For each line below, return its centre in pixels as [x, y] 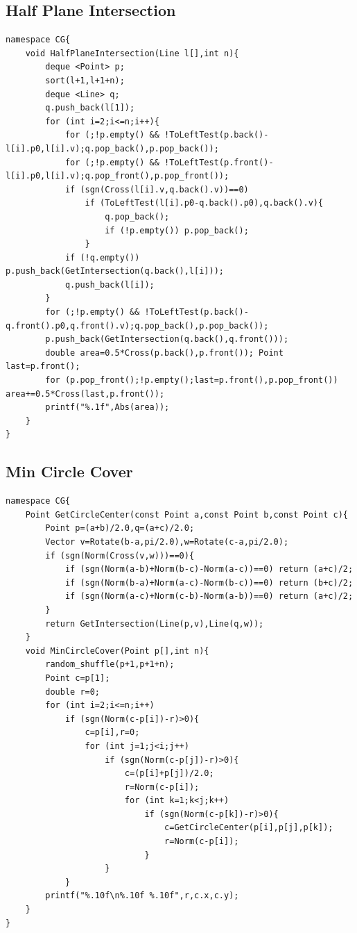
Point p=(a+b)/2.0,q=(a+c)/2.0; [120, 528]
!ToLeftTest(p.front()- [219, 162]
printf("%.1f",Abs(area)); [107, 407]
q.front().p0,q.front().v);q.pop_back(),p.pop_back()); [137, 325]
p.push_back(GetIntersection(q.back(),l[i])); [115, 271]
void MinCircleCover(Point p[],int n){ [117, 651]
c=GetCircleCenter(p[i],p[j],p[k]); [249, 828]
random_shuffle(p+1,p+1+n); [110, 664]
